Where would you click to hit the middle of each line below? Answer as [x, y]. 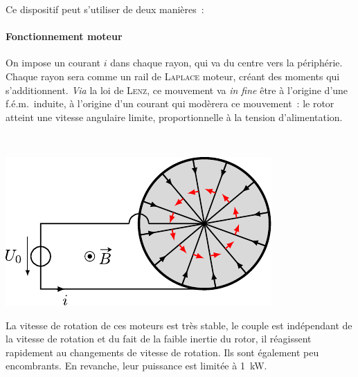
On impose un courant [53, 63]
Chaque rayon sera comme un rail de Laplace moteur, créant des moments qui [173, 76]
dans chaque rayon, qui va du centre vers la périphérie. [226, 63]
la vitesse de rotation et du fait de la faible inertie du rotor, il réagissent [159, 339]
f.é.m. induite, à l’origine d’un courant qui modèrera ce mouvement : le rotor [170, 103]
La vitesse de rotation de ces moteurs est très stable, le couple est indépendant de [179, 325]
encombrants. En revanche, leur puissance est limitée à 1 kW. [136, 366]
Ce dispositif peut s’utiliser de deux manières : [105, 9]
